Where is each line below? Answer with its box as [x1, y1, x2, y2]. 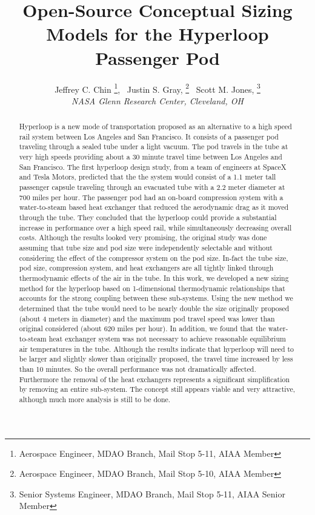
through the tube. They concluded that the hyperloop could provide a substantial [19, 212, 277, 223]
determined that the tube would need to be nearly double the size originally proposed [19, 303, 290, 313]
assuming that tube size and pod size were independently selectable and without [19, 243, 273, 253]
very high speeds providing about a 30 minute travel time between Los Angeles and [19, 152, 282, 162]
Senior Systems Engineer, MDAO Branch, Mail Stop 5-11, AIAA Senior [19, 487, 285, 500]
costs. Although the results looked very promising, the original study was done [19, 232, 267, 243]
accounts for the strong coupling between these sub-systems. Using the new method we [19, 293, 293, 303]
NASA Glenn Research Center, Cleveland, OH [71, 94, 244, 107]
